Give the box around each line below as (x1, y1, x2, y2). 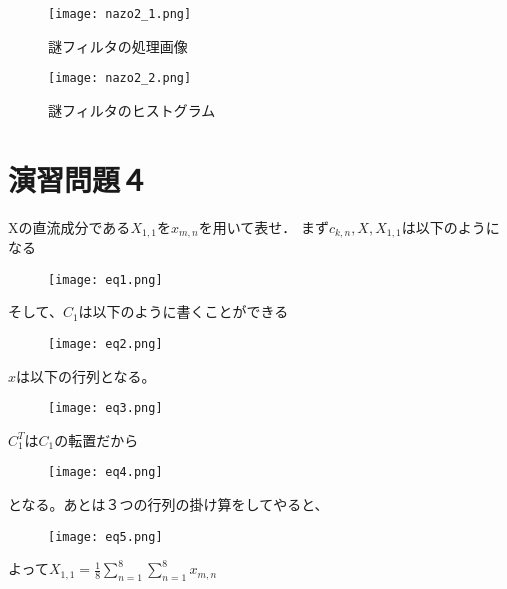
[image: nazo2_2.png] (48, 71, 192, 86)
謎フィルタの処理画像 (48, 35, 188, 56)
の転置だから (54, 429, 139, 450)
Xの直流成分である (8, 216, 131, 237)
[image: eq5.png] (48, 529, 163, 544)
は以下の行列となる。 (16, 365, 156, 386)
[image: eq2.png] (48, 336, 163, 351)
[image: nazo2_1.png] (48, 7, 192, 21)
